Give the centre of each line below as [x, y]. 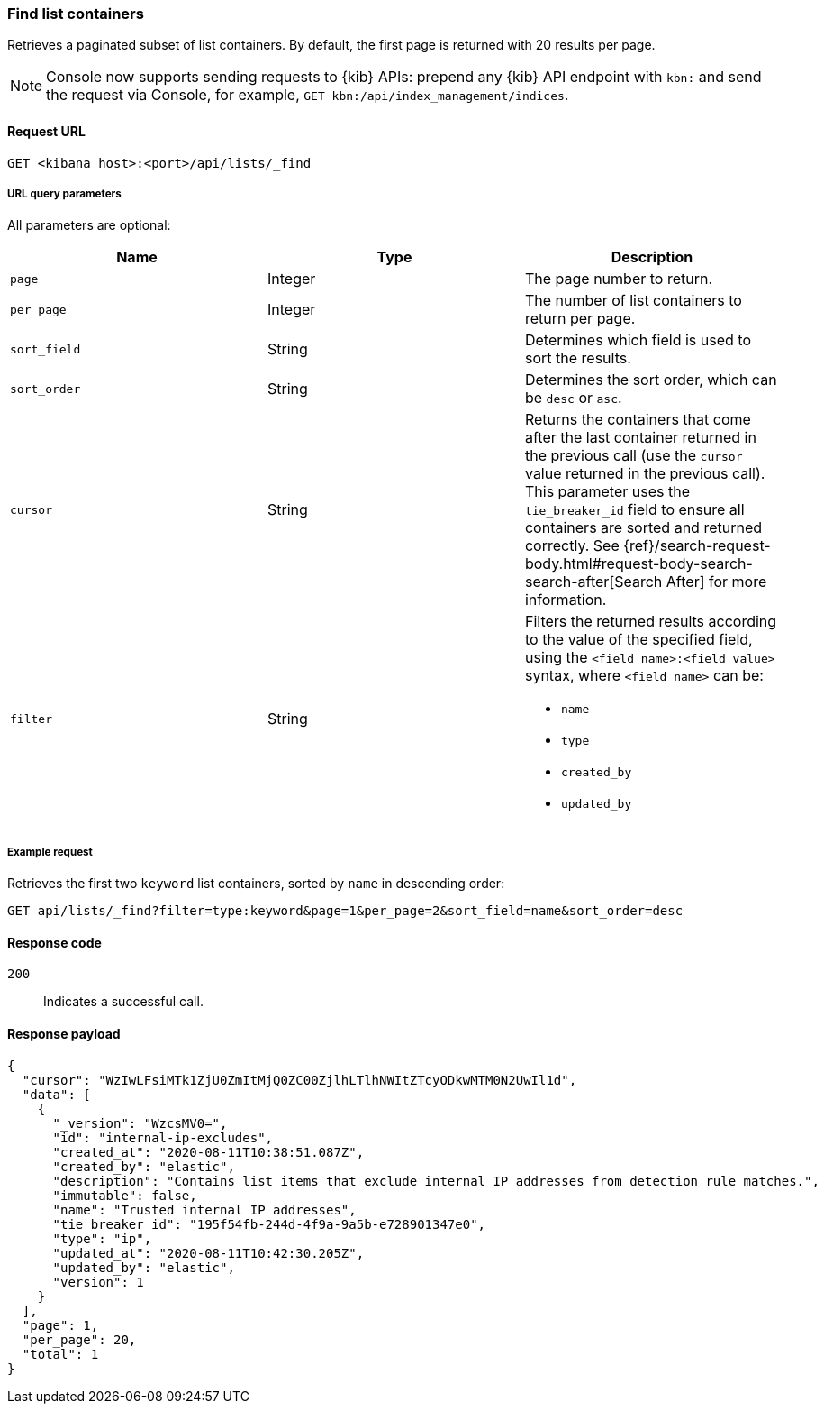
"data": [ [56, 1094]
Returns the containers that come [638, 420]
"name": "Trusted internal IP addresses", [204, 1209]
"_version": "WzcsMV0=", [140, 1123]
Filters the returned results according [651, 622]
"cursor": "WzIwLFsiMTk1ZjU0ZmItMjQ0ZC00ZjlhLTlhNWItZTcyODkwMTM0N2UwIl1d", [299, 1080]
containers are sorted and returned [643, 528]
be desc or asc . [573, 398]
